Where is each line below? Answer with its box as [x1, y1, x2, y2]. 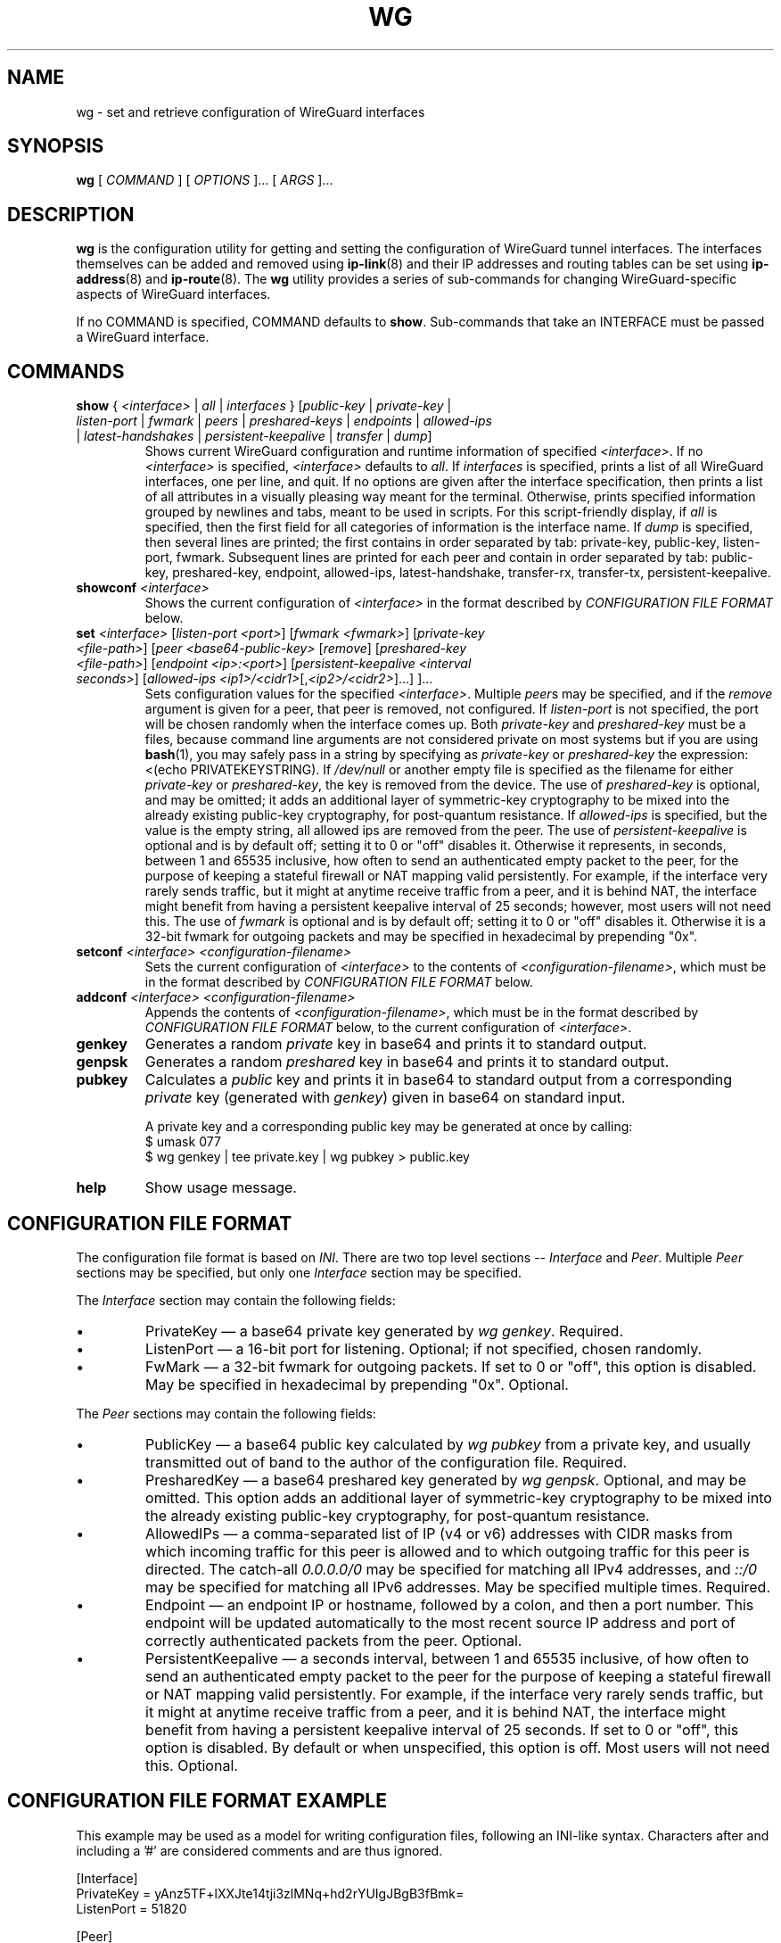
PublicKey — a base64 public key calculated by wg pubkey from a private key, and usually [145, 1435, 751, 1453]
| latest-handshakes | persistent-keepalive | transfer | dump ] [76, 428, 432, 444]
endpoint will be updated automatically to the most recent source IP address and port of [145, 1613, 736, 1632]
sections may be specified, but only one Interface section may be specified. [76, 1264, 522, 1280]
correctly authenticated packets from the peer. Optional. [145, 1631, 522, 1649]
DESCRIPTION [7, 203, 135, 226]
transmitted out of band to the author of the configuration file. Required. [145, 1452, 628, 1471]
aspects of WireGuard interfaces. [76, 286, 271, 302]
